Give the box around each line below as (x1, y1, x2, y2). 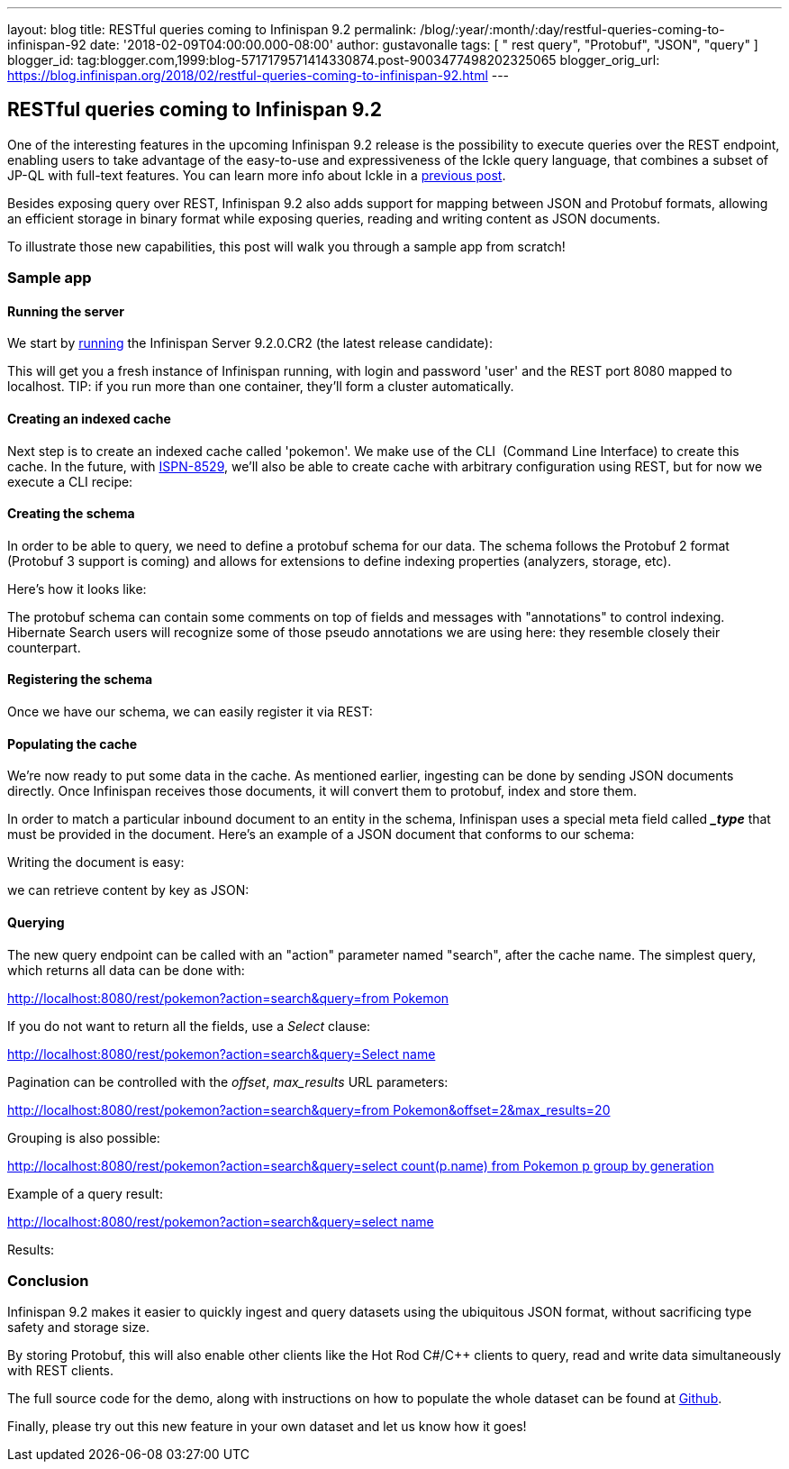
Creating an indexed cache (7, 411, 171, 427)
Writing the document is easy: (7, 854, 185, 871)
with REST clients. (7, 1363, 114, 1379)
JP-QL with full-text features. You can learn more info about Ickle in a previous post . (7, 167, 506, 183)
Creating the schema (7, 506, 135, 522)
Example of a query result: (7, 1185, 163, 1201)
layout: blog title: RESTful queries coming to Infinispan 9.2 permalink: (7, 22, 417, 37)
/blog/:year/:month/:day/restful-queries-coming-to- (420, 22, 725, 37)
